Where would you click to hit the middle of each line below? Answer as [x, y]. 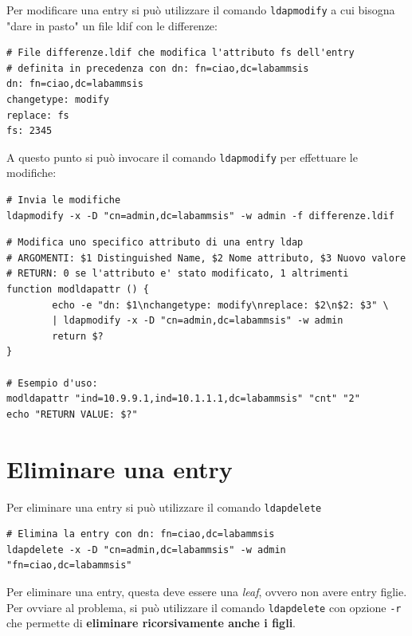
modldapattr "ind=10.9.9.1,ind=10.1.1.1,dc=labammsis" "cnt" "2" [183, 399]
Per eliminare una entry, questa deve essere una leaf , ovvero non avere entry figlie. [207, 591]
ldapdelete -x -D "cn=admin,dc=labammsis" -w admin [146, 550]
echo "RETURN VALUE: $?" [72, 414]
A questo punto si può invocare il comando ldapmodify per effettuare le [182, 157]
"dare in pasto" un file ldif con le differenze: [112, 25]
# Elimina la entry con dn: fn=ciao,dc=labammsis [141, 534]
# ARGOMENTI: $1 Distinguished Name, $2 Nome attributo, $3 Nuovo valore [206, 258]
